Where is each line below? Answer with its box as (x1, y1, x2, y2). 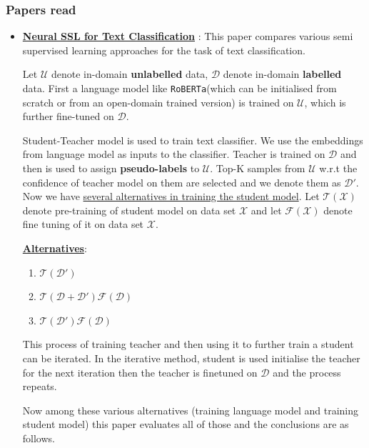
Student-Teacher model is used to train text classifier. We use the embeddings (22, 132, 363, 147)
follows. (22, 430, 55, 445)
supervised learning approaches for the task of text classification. (22, 42, 305, 57)
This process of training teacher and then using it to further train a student (22, 337, 354, 352)
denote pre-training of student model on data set (22, 202, 236, 217)
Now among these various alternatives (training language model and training (22, 402, 358, 417)
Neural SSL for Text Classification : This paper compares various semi (22, 29, 353, 44)
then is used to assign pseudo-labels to (22, 161, 200, 176)
